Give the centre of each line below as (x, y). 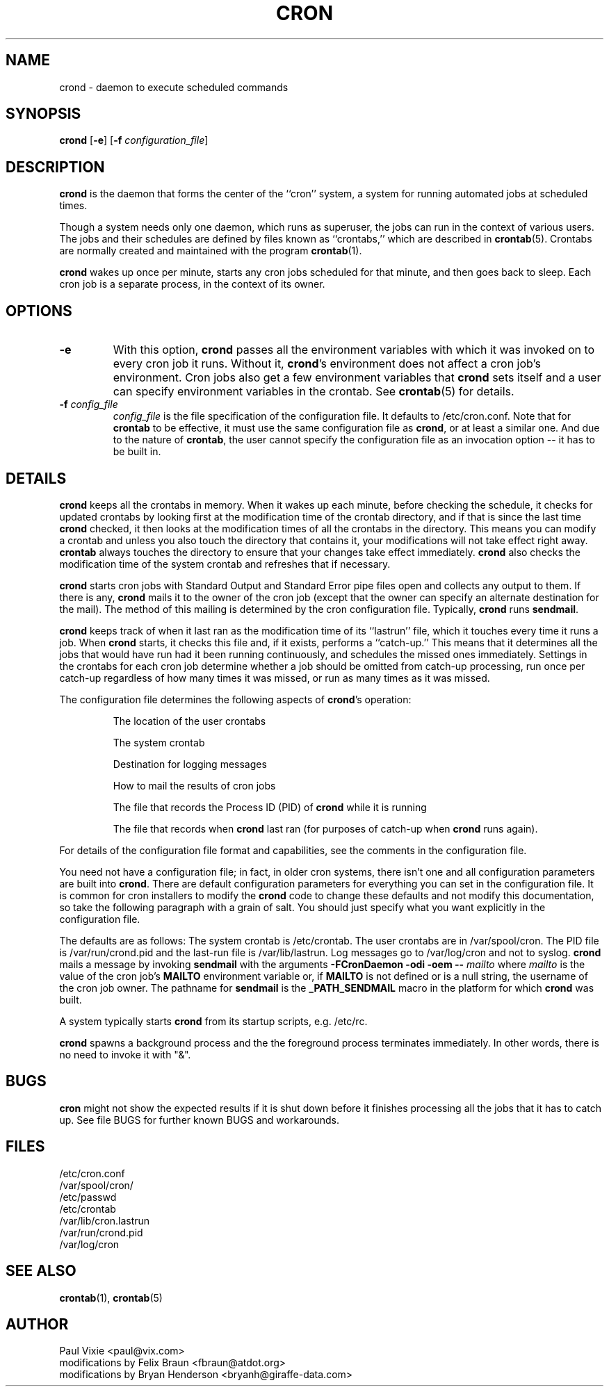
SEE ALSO (41, 1271)
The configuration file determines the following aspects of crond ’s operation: (235, 699)
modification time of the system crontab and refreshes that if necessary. (225, 564)
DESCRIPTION (55, 167)
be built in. (137, 452)
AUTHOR (37, 1324)
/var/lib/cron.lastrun (105, 1220)
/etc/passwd (88, 1197)
